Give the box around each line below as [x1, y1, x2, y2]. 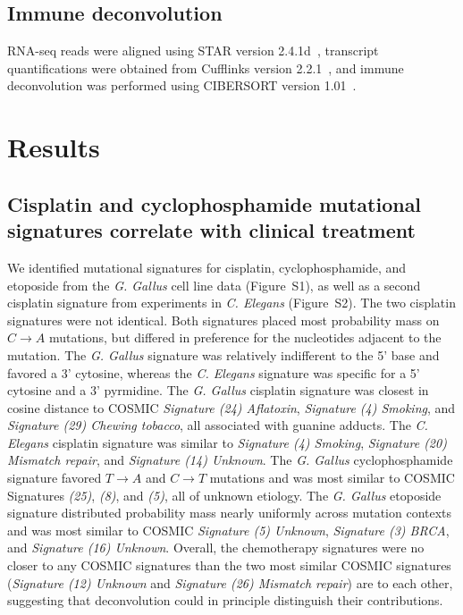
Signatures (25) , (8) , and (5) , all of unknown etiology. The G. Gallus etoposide [7, 485, 442, 504]
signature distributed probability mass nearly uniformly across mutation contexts [7, 503, 452, 522]
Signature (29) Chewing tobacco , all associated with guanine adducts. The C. [7, 416, 428, 434]
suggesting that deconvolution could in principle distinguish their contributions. [7, 591, 443, 610]
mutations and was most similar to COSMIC [209, 468, 455, 487]
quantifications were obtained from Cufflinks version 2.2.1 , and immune [7, 58, 404, 77]
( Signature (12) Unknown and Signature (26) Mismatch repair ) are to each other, [7, 573, 453, 592]
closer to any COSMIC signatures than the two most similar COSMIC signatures [7, 556, 451, 575]
